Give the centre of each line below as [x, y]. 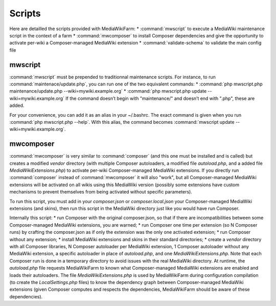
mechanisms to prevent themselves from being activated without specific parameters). [101, 192]
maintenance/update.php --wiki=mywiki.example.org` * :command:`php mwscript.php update [108, 91]
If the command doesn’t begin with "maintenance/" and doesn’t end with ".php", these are [160, 98]
